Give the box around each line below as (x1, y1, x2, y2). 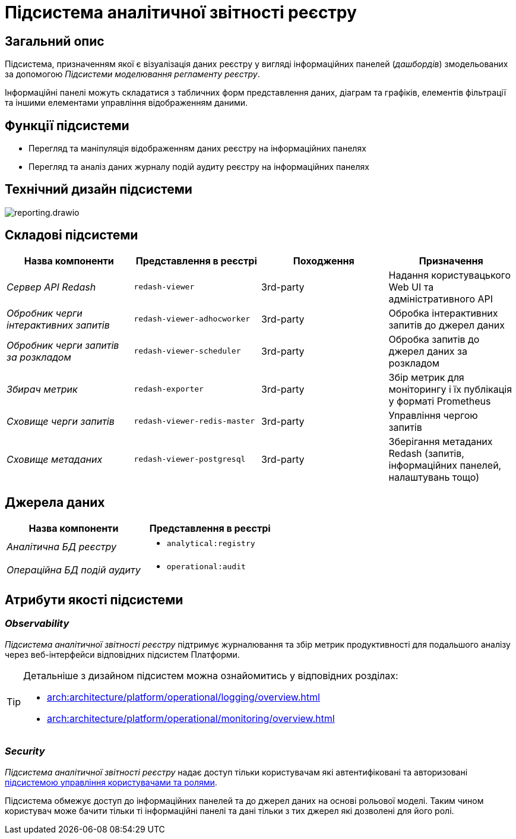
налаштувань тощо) (388, 471, 480, 483)
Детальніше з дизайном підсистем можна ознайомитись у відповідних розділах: (23, 669, 398, 682)
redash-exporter (134, 384, 204, 394)
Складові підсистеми (5, 228, 138, 243)
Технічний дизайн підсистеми (5, 182, 192, 197)
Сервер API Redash (7, 280, 96, 293)
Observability (5, 617, 69, 630)
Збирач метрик (7, 383, 78, 395)
